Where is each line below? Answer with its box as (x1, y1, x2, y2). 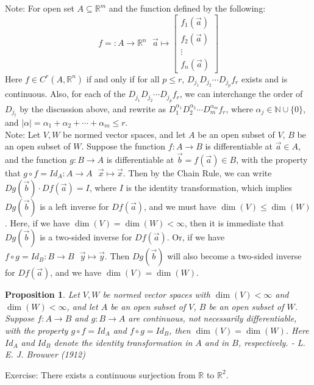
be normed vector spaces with (102, 288, 210, 301)
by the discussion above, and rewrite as (20, 102, 166, 115)
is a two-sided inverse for (40, 231, 132, 243)
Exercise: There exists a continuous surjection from (5, 368, 196, 381)
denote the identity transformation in (54, 336, 193, 348)
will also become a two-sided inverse (167, 250, 302, 262)
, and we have (50, 266, 102, 279)
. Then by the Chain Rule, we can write (123, 166, 272, 179)
